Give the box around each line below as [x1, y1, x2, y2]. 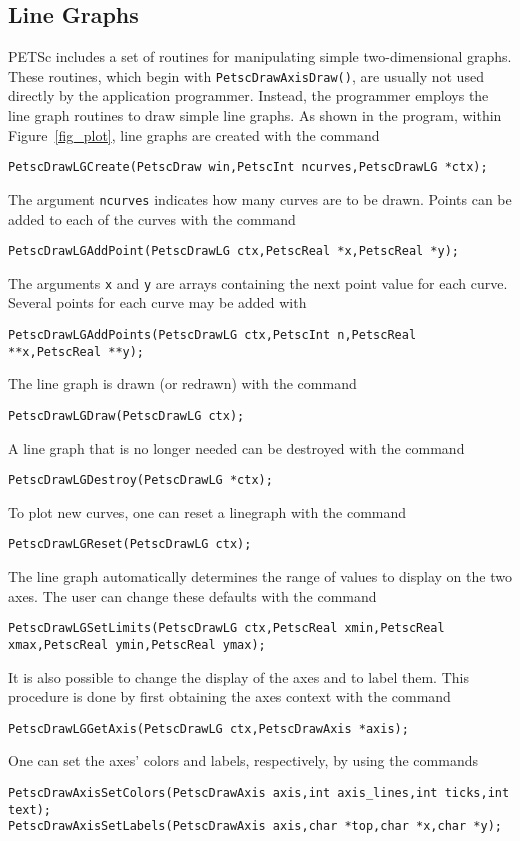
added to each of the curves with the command [8, 208, 296, 229]
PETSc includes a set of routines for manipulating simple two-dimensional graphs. [8, 46, 512, 67]
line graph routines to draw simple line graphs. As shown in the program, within [8, 105, 502, 126]
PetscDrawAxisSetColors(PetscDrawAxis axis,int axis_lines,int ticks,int [8, 786, 510, 801]
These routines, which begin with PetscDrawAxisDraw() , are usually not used [8, 65, 484, 86]
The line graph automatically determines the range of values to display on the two [8, 566, 512, 587]
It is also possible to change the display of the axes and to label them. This [8, 666, 469, 687]
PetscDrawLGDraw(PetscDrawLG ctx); [8, 408, 245, 423]
